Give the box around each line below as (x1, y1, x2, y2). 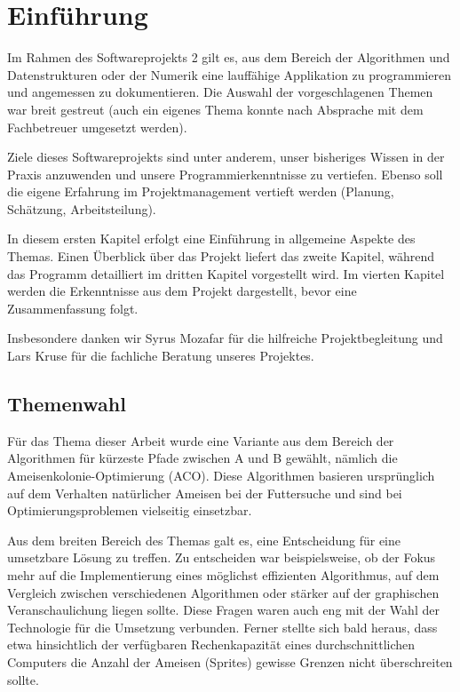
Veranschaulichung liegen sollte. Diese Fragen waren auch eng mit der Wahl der (7, 601, 440, 619)
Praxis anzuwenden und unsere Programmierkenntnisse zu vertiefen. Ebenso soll (7, 164, 443, 183)
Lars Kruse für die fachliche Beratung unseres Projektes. (7, 346, 314, 365)
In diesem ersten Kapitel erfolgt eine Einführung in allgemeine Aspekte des (7, 229, 416, 248)
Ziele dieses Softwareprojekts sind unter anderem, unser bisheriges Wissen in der (7, 147, 445, 166)
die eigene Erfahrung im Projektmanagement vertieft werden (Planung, (7, 182, 394, 201)
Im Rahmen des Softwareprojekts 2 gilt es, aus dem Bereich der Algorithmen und (7, 48, 450, 67)
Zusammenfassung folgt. (7, 298, 139, 317)
